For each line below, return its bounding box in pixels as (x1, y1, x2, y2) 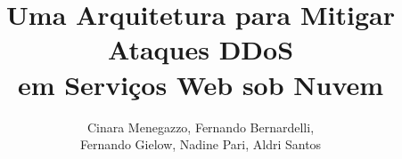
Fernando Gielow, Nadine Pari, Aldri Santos (79, 135, 322, 154)
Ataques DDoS (107, 31, 294, 68)
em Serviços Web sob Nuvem (17, 66, 384, 102)
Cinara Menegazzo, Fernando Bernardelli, (86, 117, 315, 136)
